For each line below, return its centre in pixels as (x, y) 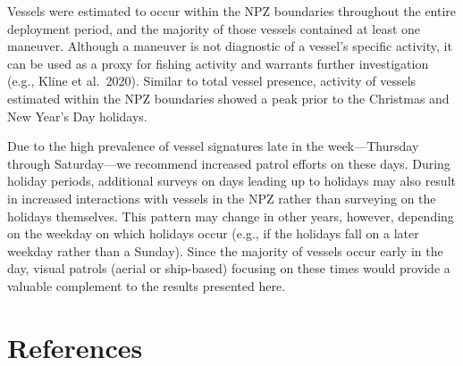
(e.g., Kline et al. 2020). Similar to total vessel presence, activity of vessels (212, 81)
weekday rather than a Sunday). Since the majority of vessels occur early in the (225, 250)
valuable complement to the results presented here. (147, 285)
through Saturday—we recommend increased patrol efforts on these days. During (229, 163)
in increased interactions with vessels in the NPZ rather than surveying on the (222, 198)
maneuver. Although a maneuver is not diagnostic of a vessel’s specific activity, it (230, 46)
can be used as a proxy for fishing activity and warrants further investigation (218, 63)
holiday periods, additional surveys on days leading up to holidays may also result (231, 181)
